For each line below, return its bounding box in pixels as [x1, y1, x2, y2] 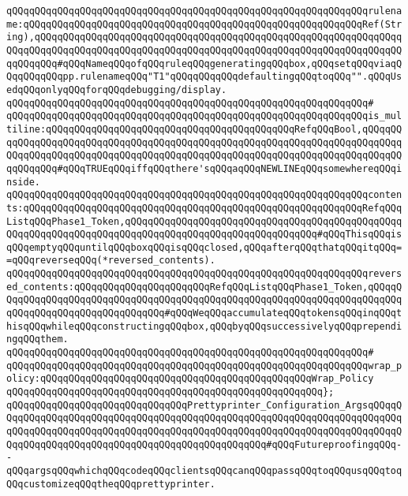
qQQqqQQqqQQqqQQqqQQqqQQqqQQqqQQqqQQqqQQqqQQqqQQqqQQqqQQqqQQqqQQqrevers [6, 268, 402, 280]
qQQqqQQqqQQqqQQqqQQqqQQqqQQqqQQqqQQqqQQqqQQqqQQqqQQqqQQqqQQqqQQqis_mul [6, 110, 402, 122]
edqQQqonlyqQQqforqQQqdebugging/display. [6, 84, 227, 95]
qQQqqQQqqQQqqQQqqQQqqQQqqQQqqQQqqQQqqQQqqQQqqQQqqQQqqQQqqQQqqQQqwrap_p [6, 360, 402, 371]
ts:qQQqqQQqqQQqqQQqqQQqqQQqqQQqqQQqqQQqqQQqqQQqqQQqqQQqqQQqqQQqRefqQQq [6, 202, 402, 214]
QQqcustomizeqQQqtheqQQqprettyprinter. [6, 478, 215, 490]
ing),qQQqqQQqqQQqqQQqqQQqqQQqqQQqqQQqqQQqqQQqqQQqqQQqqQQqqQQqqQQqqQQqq [6, 32, 402, 43]
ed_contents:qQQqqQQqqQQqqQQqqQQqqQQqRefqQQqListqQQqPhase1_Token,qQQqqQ [6, 281, 402, 293]
